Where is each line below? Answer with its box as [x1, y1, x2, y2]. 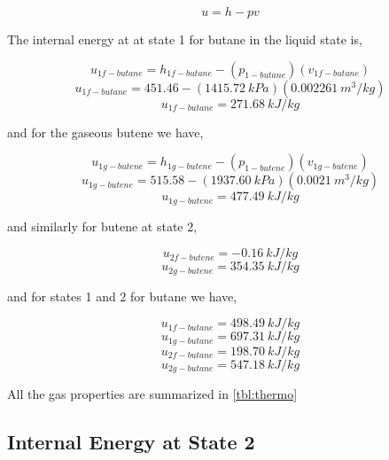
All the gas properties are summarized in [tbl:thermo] [7, 385, 298, 403]
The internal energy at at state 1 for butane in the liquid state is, [7, 30, 362, 48]
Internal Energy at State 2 [7, 428, 255, 456]
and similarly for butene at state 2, [7, 216, 198, 235]
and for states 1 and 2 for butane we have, [7, 286, 237, 305]
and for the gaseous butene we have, [7, 122, 204, 141]
